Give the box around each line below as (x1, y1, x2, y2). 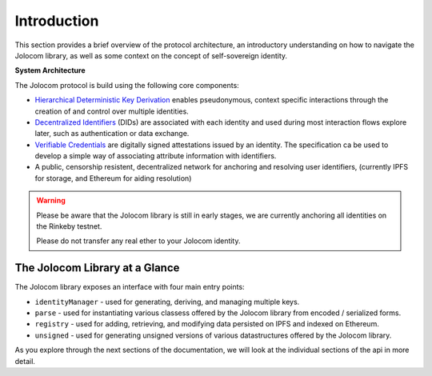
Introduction (14, 12, 99, 30)
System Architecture (14, 66, 86, 75)
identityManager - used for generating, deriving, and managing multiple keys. (34, 297, 300, 306)
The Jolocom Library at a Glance (14, 261, 180, 275)
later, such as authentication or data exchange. (34, 129, 190, 138)
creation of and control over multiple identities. (34, 106, 190, 116)
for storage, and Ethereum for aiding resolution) (34, 173, 192, 183)
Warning (36, 196, 66, 206)
